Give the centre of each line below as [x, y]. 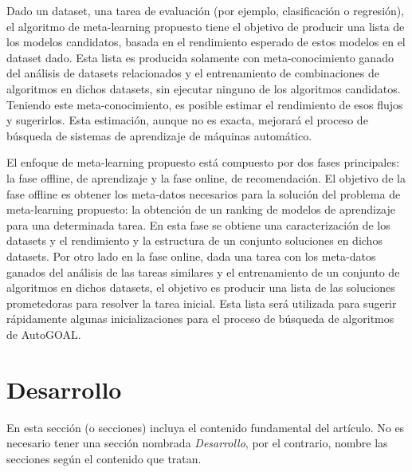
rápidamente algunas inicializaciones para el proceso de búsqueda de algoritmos [200, 319]
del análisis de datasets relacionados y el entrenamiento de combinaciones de [193, 73]
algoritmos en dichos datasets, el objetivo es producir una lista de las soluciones [201, 287]
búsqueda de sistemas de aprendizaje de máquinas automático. [159, 135]
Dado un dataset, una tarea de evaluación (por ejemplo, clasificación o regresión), [206, 10]
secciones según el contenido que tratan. [104, 458]
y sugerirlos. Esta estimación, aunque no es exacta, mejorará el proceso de [187, 120]
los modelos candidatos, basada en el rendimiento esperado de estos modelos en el [206, 42]
